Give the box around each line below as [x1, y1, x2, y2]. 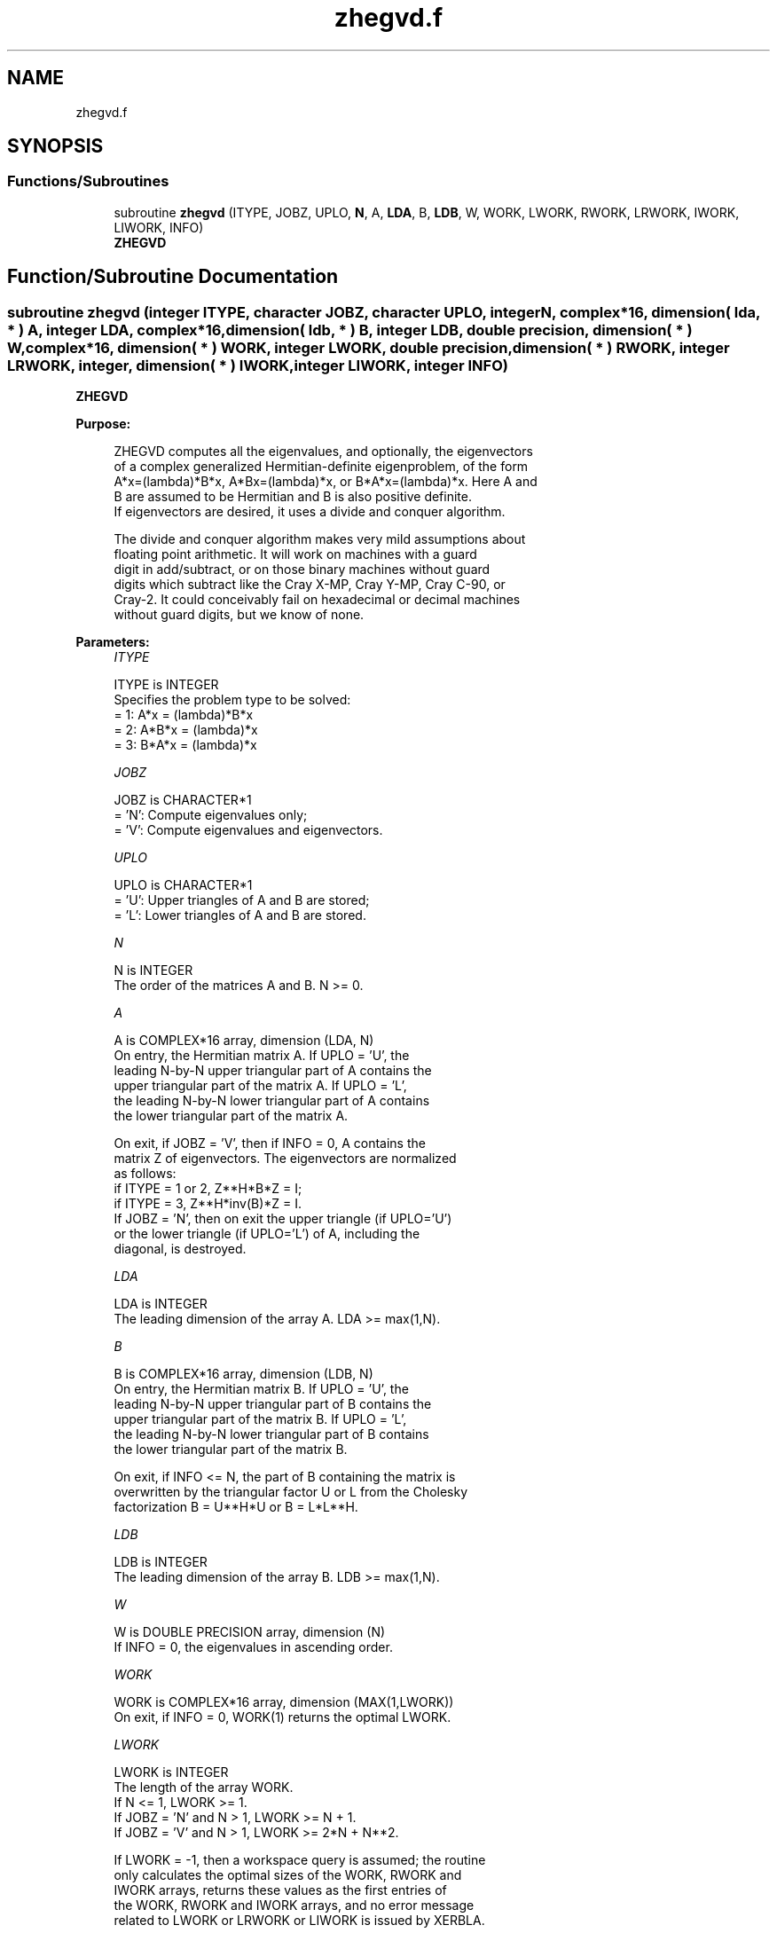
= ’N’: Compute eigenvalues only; [114, 807, 308, 823]
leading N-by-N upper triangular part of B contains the [114, 1396, 432, 1412]
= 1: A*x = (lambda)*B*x [114, 707, 254, 723]
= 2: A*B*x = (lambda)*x [114, 722, 258, 738]
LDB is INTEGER [114, 1554, 208, 1570]
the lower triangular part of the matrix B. [114, 1442, 348, 1458]
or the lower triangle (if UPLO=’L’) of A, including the [114, 1226, 420, 1242]
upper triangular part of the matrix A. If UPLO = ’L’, [114, 1078, 407, 1094]
